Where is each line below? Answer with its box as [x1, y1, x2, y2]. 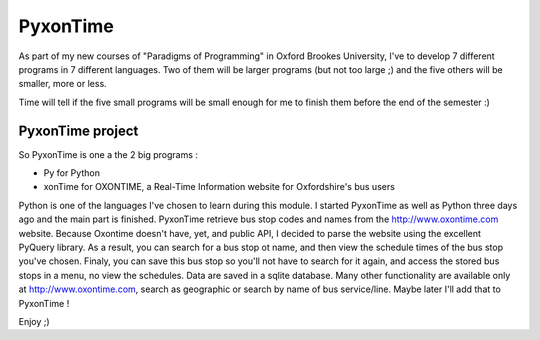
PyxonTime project [18, 122, 139, 139]
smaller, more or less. [18, 78, 107, 90]
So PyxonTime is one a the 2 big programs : [18, 148, 199, 160]
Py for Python [43, 167, 100, 179]
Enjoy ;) [18, 315, 50, 327]
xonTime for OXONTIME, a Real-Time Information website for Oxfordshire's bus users [43, 181, 395, 193]
